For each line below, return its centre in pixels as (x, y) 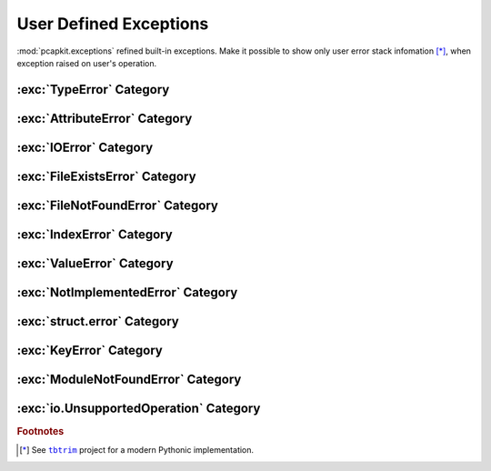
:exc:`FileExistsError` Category (106, 176)
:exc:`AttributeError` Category (105, 118)
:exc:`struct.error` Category (98, 321)
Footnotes (40, 432)
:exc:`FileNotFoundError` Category (117, 205)
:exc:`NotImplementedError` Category (127, 292)
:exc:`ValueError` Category (95, 263)
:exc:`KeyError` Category (90, 350)
